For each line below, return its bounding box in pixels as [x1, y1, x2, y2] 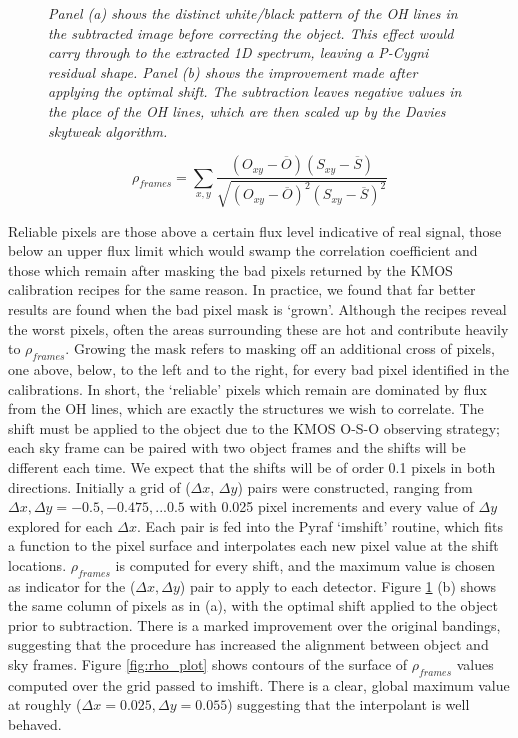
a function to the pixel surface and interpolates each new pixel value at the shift [8, 535, 499, 556]
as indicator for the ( [8, 575, 136, 596]
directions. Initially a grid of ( [8, 476, 191, 497]
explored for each [8, 515, 113, 536]
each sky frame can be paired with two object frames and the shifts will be [8, 437, 466, 458]
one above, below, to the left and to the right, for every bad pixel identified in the [8, 358, 510, 379]
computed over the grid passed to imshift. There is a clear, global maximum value [8, 674, 510, 695]
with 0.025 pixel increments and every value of [189, 496, 474, 517]
